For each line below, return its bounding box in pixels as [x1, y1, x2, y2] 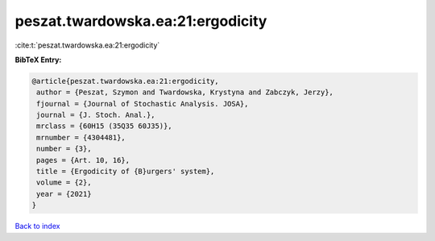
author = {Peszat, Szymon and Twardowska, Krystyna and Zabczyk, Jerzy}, [36, 88, 334, 97]
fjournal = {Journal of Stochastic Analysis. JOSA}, [36, 99, 249, 108]
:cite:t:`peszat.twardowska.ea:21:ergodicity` [14, 40, 160, 50]
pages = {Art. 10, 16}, [36, 156, 130, 164]
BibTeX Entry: [14, 55, 62, 64]
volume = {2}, [36, 178, 92, 187]
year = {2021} [36, 189, 92, 198]
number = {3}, [36, 144, 92, 153]
